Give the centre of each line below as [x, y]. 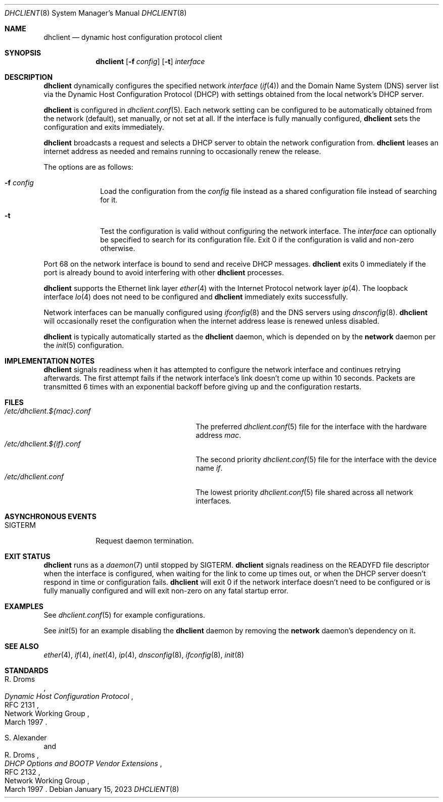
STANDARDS [27, 670]
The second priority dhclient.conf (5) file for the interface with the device [316, 459]
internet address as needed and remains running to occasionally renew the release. [182, 151]
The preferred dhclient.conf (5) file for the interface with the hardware [311, 427]
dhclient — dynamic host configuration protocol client [133, 37]
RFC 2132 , [22, 772]
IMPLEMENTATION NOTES [50, 361]
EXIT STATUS [28, 556]
